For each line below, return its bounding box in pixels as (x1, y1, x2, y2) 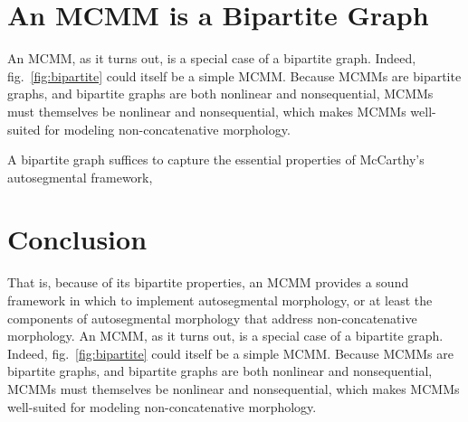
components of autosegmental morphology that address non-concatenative (7, 308, 417, 327)
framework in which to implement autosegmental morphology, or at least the (7, 291, 433, 309)
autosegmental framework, (7, 167, 153, 186)
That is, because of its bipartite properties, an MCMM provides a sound (7, 273, 409, 292)
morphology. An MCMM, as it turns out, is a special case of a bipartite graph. (7, 326, 444, 345)
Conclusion (7, 220, 148, 258)
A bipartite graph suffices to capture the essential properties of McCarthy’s (7, 150, 425, 169)
